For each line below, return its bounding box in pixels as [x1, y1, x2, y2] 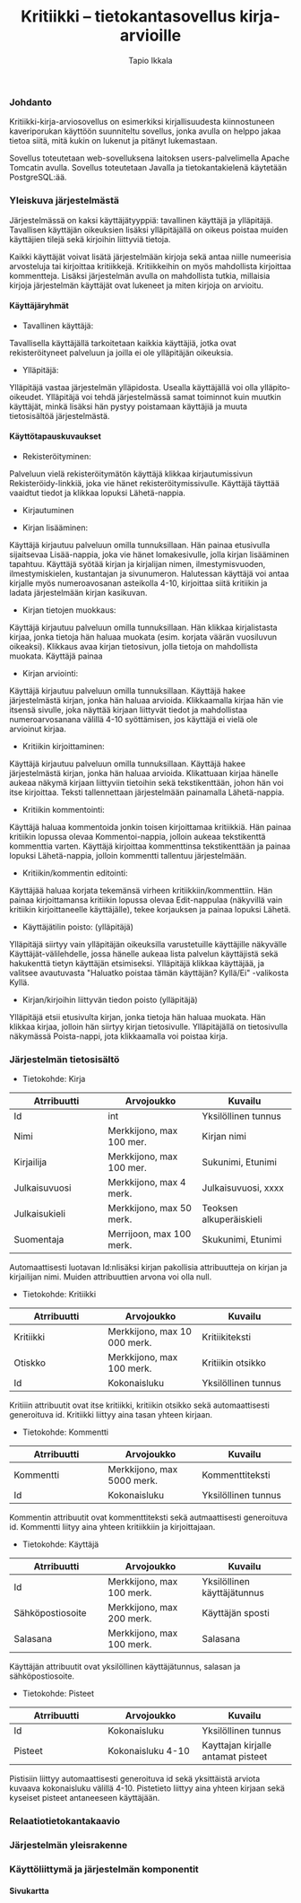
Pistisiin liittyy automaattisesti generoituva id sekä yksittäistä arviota [9, 1774, 261, 1785]
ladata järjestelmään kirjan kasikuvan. [9, 588, 148, 598]
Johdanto [9, 96, 52, 109]
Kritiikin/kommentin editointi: [21, 868, 128, 878]
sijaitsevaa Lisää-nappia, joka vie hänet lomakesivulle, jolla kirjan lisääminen [9, 549, 289, 560]
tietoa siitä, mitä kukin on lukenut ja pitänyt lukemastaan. [9, 135, 218, 146]
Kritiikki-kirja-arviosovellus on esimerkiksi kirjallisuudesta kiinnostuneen [9, 117, 275, 127]
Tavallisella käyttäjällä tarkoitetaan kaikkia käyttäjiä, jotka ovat [9, 337, 237, 348]
